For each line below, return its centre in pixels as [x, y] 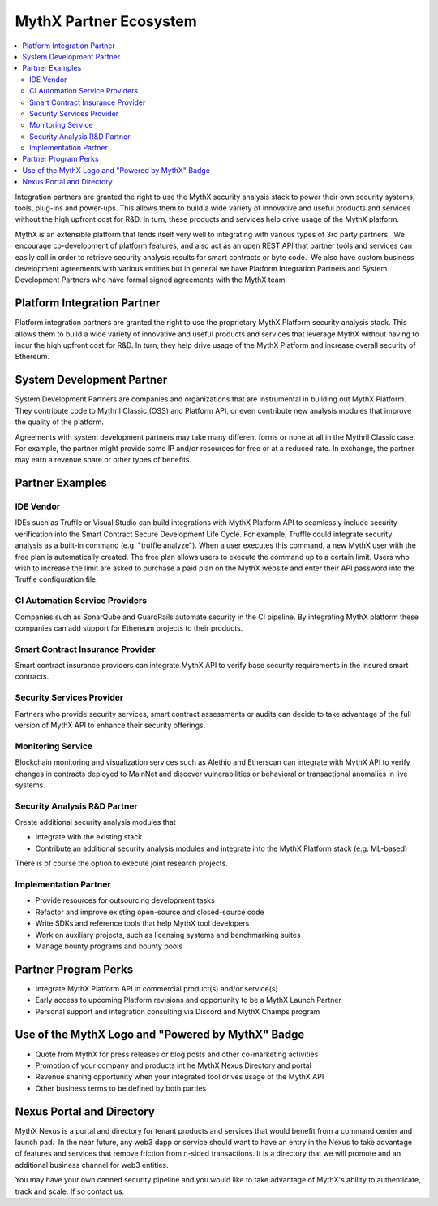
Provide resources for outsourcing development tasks [125, 900]
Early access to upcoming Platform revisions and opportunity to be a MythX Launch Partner [189, 1000]
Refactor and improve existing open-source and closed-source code [150, 912]
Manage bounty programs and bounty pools [109, 946]
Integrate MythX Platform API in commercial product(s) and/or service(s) [157, 988]
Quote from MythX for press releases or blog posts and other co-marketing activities [177, 1054]
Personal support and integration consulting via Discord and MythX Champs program [178, 1011]
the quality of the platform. [60, 422]
